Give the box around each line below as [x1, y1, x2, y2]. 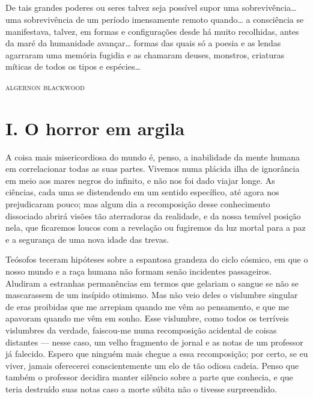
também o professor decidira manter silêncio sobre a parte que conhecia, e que [5, 371, 293, 383]
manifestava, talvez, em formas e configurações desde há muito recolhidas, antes [5, 25, 299, 37]
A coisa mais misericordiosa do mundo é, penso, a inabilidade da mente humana [5, 150, 300, 163]
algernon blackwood [5, 80, 85, 93]
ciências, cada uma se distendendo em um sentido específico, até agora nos [5, 186, 279, 198]
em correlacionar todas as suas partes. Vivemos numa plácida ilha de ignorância [5, 162, 300, 175]
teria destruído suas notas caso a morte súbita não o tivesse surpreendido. [5, 382, 277, 395]
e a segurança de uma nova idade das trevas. [5, 233, 169, 245]
